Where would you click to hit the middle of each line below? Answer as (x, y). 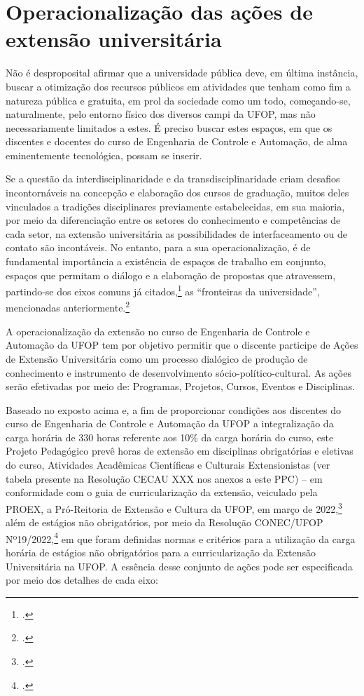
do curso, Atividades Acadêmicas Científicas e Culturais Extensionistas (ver (168, 465)
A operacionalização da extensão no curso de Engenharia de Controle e (158, 331)
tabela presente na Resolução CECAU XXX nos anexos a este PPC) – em (164, 478)
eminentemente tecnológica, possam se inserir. (104, 155)
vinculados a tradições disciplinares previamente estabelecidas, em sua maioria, (175, 206)
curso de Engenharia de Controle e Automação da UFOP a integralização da (170, 423)
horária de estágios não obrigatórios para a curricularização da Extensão (161, 552)
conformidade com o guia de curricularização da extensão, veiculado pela (162, 492)
